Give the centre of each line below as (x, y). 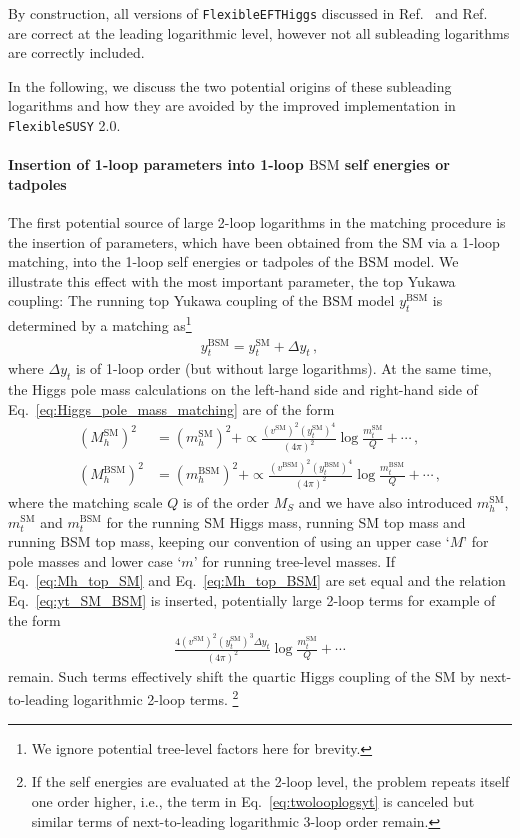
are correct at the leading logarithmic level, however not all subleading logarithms (259, 32)
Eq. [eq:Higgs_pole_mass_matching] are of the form (171, 408)
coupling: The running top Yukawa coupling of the (163, 300)
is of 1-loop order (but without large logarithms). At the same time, (284, 368)
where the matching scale (85, 501)
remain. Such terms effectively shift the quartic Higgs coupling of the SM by (242, 675)
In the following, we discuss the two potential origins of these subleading (230, 85)
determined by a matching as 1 (100, 323)
